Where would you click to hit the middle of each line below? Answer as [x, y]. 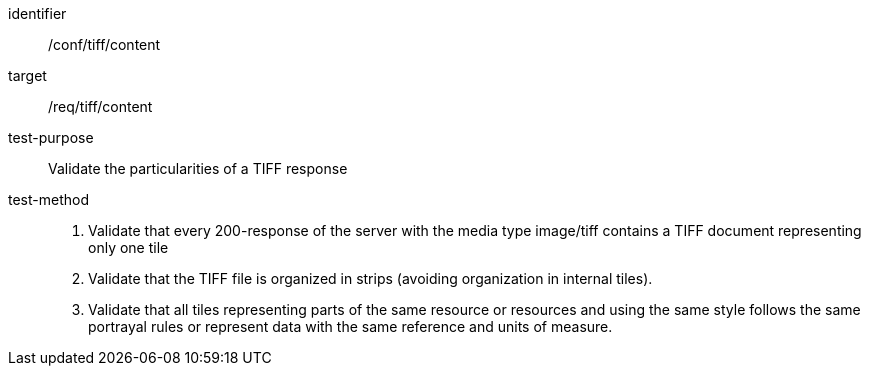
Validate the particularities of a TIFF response [198, 168]
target [27, 75]
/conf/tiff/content [104, 44]
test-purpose [51, 137]
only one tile [128, 247]
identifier [37, 13]
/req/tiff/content [100, 106]
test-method [48, 199]
